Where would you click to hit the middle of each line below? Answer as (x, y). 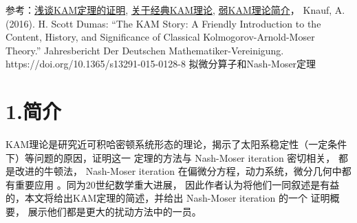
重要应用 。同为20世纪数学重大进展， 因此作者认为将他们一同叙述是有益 (177, 184)
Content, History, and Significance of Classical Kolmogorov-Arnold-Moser (160, 37)
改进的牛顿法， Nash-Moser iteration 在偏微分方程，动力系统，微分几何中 (178, 171)
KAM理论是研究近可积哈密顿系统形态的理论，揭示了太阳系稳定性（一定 (167, 144)
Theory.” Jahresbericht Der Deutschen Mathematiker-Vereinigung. (145, 50)
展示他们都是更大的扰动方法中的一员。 (115, 212)
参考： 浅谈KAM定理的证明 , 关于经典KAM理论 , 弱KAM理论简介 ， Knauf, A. (175, 10)
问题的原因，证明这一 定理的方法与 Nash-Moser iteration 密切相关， (185, 157)
